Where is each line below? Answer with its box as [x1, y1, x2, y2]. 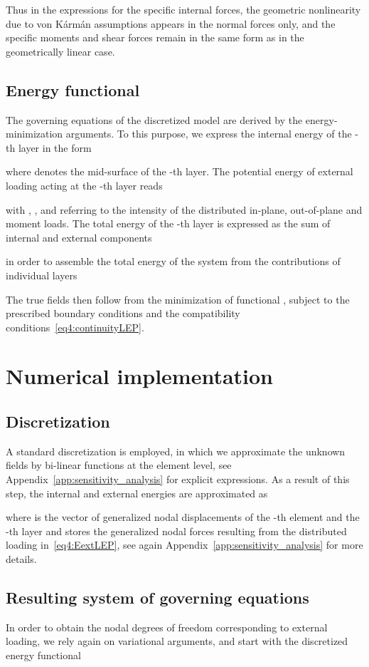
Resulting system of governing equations [6, 586, 309, 609]
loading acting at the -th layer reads [6, 177, 163, 192]
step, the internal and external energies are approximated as [6, 485, 268, 500]
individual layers [6, 267, 77, 282]
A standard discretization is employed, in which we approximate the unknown [6, 443, 346, 458]
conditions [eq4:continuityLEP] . [6, 319, 144, 334]
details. [6, 552, 37, 567]
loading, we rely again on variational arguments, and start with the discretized [6, 634, 348, 648]
